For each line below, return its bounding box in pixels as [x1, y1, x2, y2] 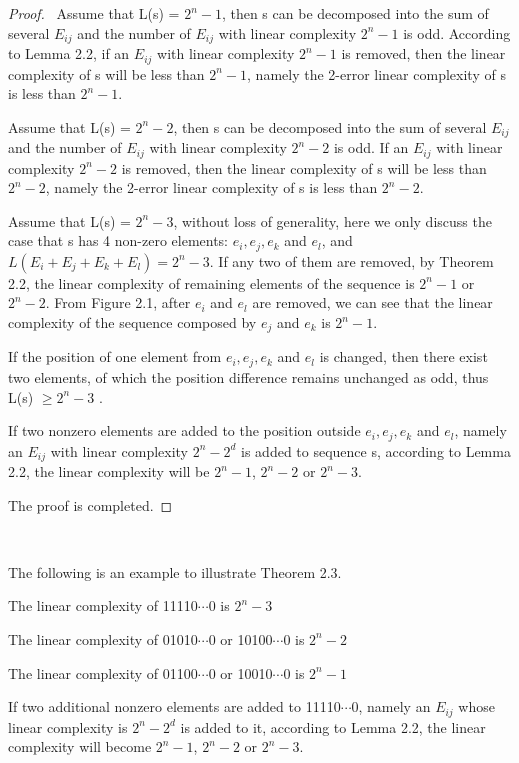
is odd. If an [333, 137, 409, 158]
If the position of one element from [8, 346, 222, 367]
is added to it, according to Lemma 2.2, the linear [180, 716, 486, 737]
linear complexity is [8, 716, 128, 737]
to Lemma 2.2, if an [8, 43, 130, 64]
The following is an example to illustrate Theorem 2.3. [8, 561, 342, 582]
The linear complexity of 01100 [8, 662, 198, 683]
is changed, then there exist [319, 346, 488, 367]
